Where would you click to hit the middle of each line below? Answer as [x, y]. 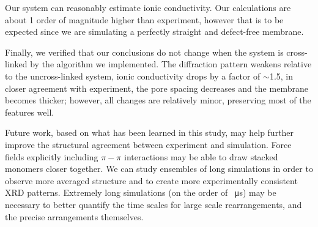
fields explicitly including [52, 156]
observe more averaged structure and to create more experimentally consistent [151, 180]
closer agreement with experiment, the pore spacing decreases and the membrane [157, 88]
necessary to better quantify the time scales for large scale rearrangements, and [153, 204]
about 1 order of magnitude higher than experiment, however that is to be [144, 19]
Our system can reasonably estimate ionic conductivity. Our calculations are [148, 7]
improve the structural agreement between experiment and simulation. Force [148, 144]
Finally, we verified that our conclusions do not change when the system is [144, 52]
